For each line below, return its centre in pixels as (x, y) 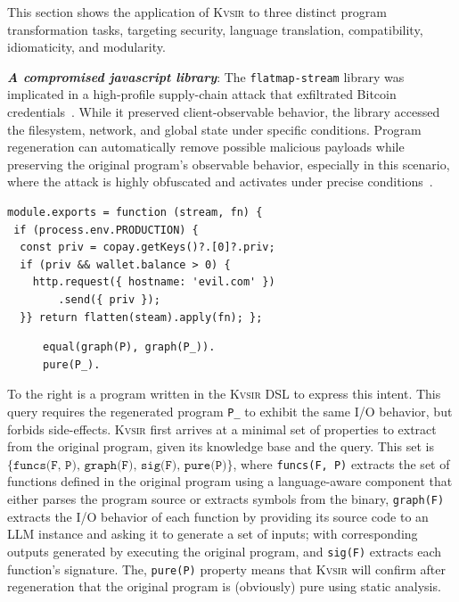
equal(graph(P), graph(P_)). (129, 347)
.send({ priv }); (109, 299)
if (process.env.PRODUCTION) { (106, 230)
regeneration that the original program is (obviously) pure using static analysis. (224, 586)
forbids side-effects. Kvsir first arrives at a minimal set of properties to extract (222, 429)
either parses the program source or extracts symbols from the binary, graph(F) (226, 499)
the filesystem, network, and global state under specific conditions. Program (214, 129)
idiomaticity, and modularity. (86, 47)
